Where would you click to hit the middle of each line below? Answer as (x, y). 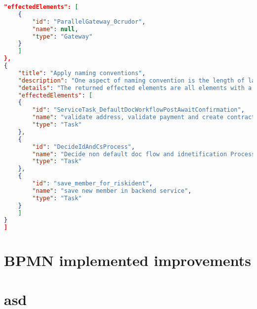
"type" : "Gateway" (63, 36)
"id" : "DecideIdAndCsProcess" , (84, 147)
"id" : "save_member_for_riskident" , (92, 183)
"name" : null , (55, 29)
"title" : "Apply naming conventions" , (82, 73)
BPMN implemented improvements (128, 260)
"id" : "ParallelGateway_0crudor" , (89, 22)
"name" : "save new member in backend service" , (112, 191)
